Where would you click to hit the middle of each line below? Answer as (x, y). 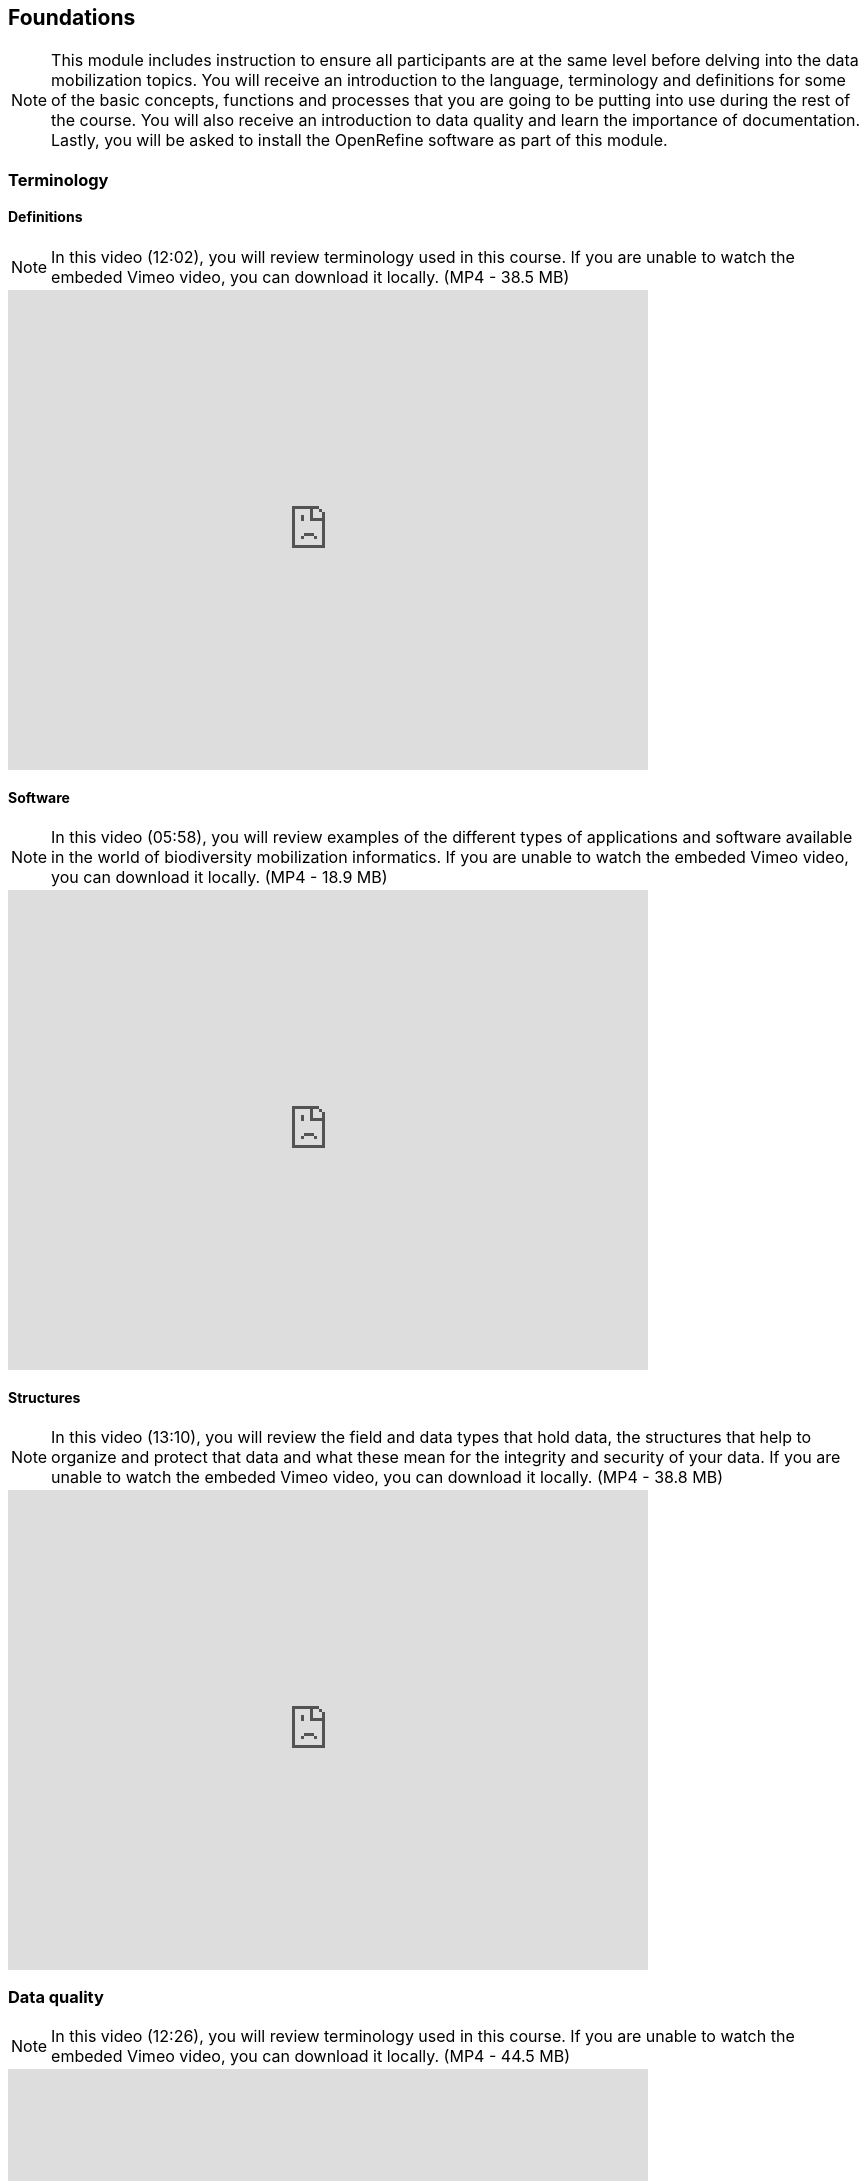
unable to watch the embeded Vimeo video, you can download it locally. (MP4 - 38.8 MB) (387, 1477)
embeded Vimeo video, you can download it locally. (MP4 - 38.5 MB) (310, 277)
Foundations (72, 17)
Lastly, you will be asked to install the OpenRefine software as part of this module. (359, 140)
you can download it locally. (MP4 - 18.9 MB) (219, 877)
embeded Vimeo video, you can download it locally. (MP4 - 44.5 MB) (311, 2056)
